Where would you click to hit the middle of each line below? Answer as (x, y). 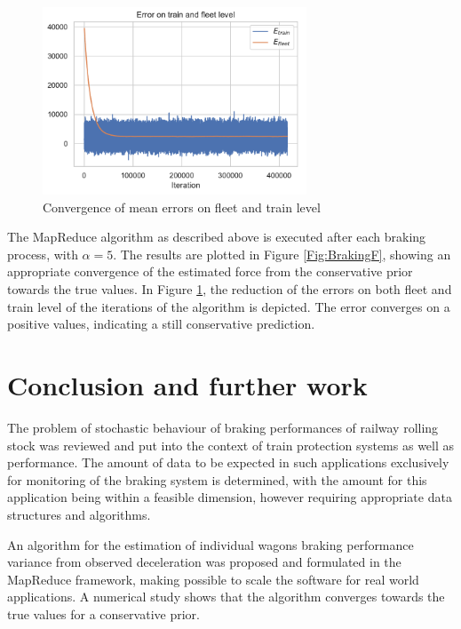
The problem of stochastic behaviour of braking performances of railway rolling (223, 427)
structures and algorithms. (79, 514)
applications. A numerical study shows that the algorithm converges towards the (226, 597)
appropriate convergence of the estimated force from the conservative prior (210, 271)
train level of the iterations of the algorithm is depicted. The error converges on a (229, 306)
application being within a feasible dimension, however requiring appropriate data (230, 497)
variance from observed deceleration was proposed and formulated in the (204, 562)
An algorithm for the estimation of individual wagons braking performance (211, 544)
